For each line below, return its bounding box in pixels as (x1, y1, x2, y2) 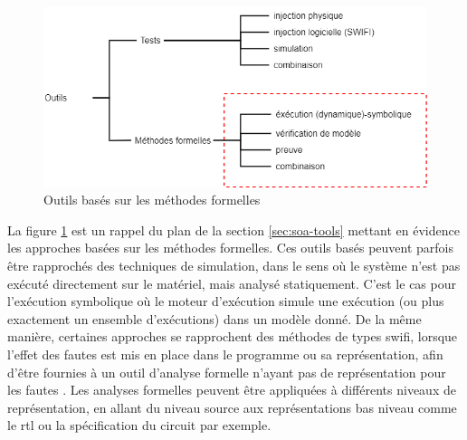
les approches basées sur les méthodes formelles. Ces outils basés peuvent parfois (7, 238, 454, 257)
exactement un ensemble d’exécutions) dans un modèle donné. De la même (7, 309, 422, 328)
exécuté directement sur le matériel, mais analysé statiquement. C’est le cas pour (7, 273, 456, 292)
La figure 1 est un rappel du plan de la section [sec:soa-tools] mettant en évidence (7, 220, 460, 239)
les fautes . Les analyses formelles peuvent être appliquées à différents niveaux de (7, 380, 456, 399)
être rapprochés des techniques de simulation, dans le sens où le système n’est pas (7, 256, 461, 275)
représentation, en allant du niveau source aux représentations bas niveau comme (7, 397, 457, 416)
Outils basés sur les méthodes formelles (43, 190, 261, 209)
